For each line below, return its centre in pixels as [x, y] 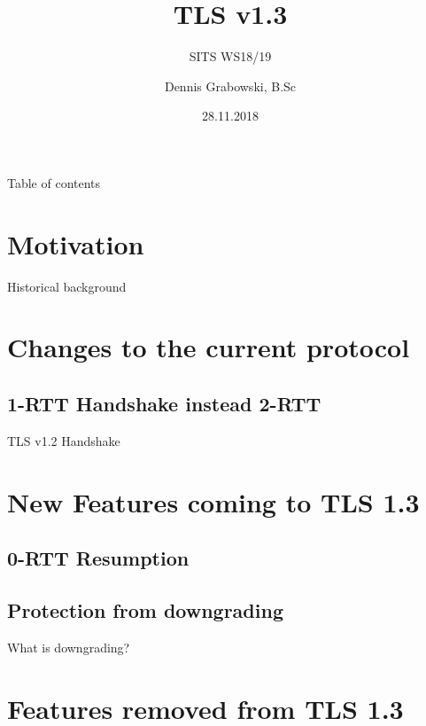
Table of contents [54, 182]
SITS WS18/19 [230, 56]
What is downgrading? [69, 647]
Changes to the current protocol [209, 347]
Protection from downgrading [145, 609]
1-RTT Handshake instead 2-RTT [164, 403]
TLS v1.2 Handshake [64, 440]
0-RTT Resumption [98, 558]
